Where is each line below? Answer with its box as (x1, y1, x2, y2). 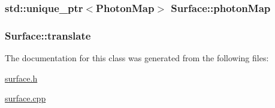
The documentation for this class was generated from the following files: (5, 52, 269, 64)
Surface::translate (5, 28, 91, 43)
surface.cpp (5, 92, 46, 104)
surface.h (5, 71, 38, 84)
